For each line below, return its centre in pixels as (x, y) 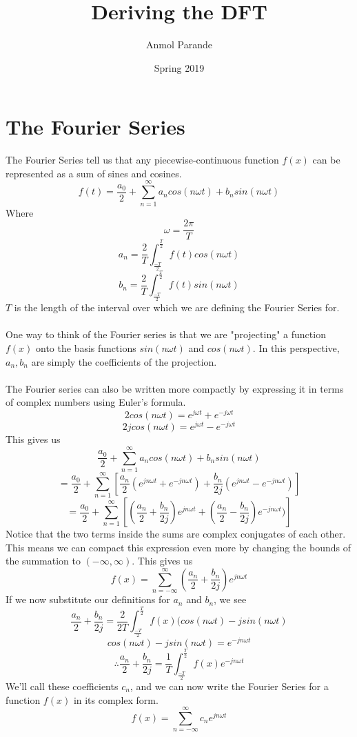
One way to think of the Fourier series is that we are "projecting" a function (166, 334)
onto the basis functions (86, 348)
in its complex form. (116, 699)
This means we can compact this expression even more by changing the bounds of (178, 547)
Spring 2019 (179, 67)
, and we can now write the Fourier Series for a (229, 686)
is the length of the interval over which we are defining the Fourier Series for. (177, 307)
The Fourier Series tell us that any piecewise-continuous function (142, 160)
